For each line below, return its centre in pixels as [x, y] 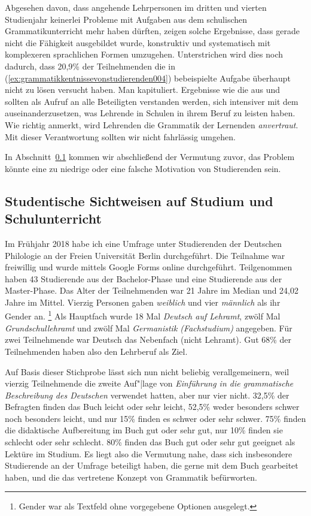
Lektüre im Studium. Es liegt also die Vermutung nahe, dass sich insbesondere [149, 453]
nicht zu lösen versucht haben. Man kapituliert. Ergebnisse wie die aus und [143, 90]
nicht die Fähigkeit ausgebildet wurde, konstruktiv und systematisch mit [138, 42]
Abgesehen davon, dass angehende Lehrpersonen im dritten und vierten [136, 7]
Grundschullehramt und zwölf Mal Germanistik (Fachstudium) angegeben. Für [149, 328]
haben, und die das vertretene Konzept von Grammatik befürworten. [131, 477]
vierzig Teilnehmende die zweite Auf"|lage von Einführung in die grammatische [149, 383]
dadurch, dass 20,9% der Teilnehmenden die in [90, 66]
